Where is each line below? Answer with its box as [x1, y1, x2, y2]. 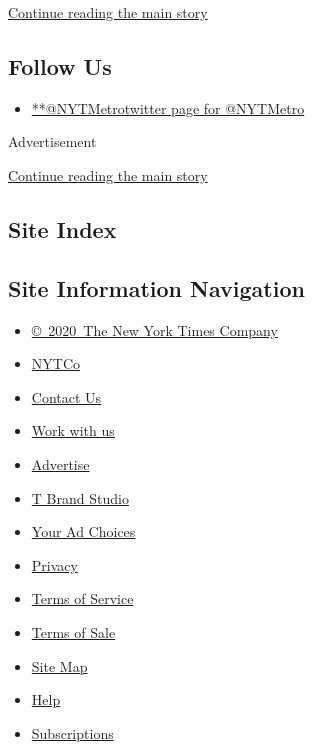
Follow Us [8, 50, 112, 81]
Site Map [31, 655, 88, 676]
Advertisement [8, 131, 97, 152]
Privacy [31, 554, 78, 575]
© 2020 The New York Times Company [31, 319, 278, 340]
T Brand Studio [31, 487, 129, 508]
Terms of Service [31, 588, 134, 609]
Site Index [8, 213, 117, 244]
